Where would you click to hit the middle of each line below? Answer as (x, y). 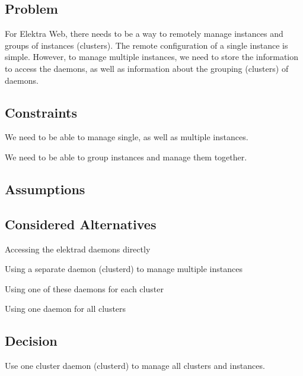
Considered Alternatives (81, 224)
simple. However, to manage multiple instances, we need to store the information (152, 57)
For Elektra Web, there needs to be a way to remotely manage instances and (144, 34)
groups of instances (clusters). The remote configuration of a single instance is (146, 45)
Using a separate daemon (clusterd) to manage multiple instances (124, 269)
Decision (31, 341)
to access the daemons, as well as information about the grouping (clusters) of (147, 68)
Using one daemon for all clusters (66, 309)
